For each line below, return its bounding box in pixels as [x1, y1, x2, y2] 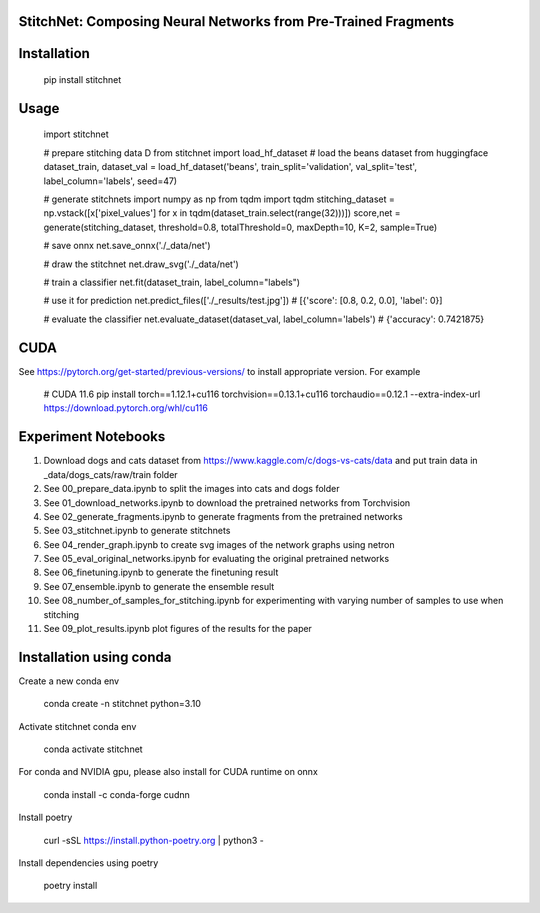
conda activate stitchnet [43, 743, 144, 755]
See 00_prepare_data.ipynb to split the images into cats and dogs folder [43, 483, 340, 495]
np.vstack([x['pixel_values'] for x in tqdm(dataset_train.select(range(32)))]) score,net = [43, 207, 401, 219]
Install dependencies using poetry [18, 857, 159, 869]
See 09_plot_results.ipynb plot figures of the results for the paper [43, 623, 312, 635]
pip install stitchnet [43, 74, 122, 86]
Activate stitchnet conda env [18, 720, 137, 732]
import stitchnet [43, 128, 109, 140]
